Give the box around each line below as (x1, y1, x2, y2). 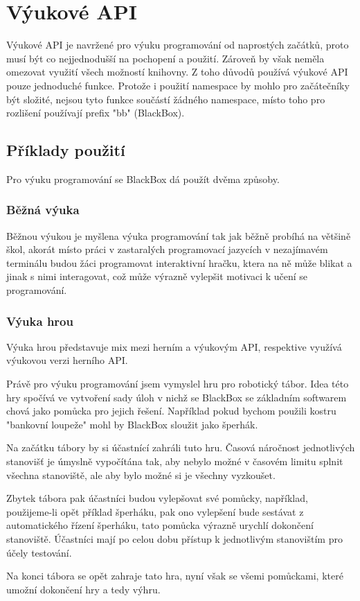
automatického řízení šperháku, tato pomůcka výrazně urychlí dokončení (6, 518, 314, 532)
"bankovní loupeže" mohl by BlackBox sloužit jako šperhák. (6, 417, 258, 431)
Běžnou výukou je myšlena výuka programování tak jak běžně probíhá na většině (6, 228, 351, 243)
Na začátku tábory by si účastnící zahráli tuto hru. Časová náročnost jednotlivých (6, 440, 355, 455)
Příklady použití (6, 139, 125, 161)
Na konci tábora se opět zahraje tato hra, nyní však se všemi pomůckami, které (6, 568, 343, 583)
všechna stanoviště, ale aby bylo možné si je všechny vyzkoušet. (6, 467, 276, 482)
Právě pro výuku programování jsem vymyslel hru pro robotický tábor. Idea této (6, 376, 349, 391)
